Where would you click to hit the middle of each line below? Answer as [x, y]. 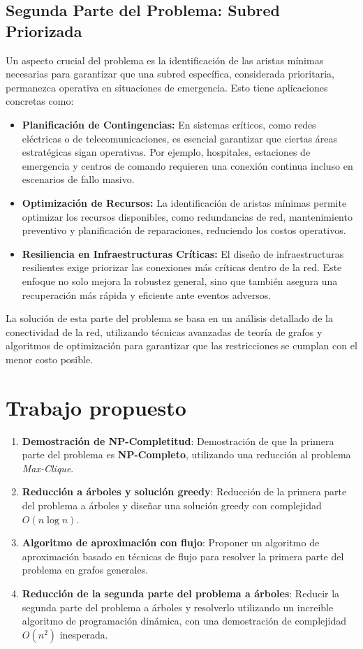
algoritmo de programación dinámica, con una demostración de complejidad [184, 621]
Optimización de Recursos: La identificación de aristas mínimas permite [184, 202]
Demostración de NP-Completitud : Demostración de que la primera [178, 440]
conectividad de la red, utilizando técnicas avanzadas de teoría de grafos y [164, 331]
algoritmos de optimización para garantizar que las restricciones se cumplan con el [181, 345]
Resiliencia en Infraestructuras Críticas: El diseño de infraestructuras [183, 253]
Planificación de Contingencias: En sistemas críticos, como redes [169, 124]
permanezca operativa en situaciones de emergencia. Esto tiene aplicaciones [167, 87]
